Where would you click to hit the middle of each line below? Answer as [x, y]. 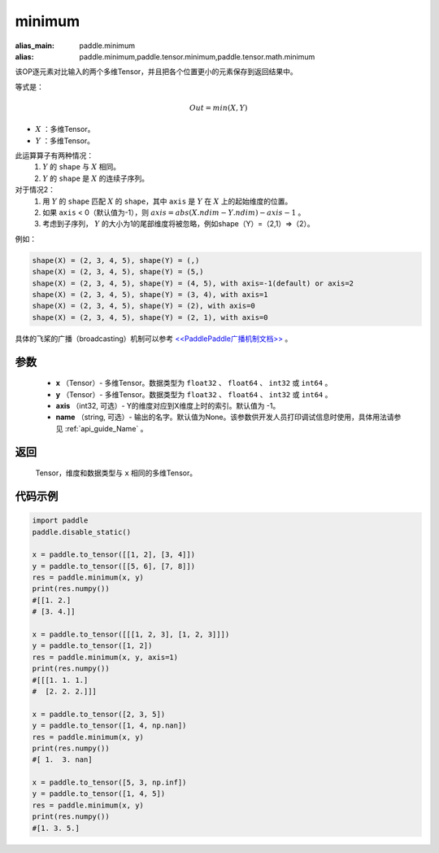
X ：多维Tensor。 [65, 129]
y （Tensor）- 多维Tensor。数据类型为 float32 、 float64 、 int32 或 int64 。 [194, 394]
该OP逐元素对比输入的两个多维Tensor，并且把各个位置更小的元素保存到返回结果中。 [156, 72]
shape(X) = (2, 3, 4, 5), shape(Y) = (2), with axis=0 [143, 306]
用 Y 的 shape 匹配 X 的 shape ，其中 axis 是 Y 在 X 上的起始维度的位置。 [167, 201]
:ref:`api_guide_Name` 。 [106, 428]
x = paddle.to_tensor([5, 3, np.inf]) [109, 783]
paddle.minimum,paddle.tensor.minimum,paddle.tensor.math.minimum [197, 56]
